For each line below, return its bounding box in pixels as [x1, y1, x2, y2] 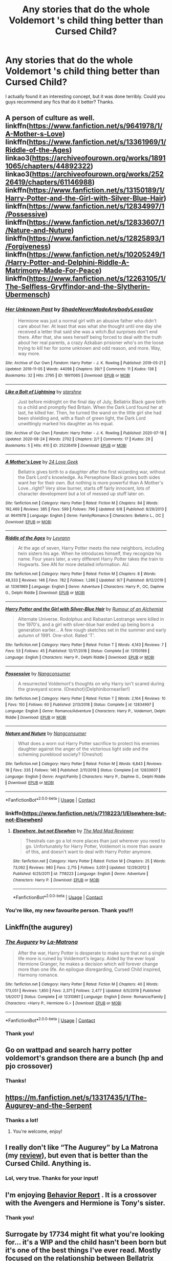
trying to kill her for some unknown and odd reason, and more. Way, [17, 345, 161, 351]
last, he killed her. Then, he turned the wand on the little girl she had [17, 409, 162, 416]
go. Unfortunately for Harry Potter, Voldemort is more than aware [25, 843, 163, 849]
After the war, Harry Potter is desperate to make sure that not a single [17, 950, 165, 956]
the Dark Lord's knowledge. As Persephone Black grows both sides [17, 474, 160, 480]
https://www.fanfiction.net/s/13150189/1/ [29, 186, 165, 195]
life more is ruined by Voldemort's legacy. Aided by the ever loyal [17, 955, 155, 961]
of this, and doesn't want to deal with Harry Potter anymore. [25, 849, 152, 855]
